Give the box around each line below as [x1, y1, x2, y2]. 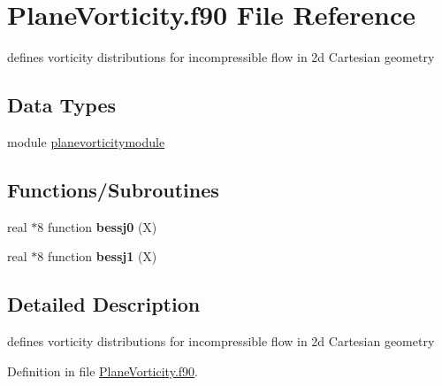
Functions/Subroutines [7, 175, 219, 203]
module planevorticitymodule [7, 132, 165, 151]
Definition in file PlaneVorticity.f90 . [7, 361, 198, 380]
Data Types [7, 91, 116, 119]
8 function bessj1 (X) [37, 247, 157, 266]
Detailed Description [7, 290, 201, 318]
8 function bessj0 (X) [37, 217, 157, 235]
